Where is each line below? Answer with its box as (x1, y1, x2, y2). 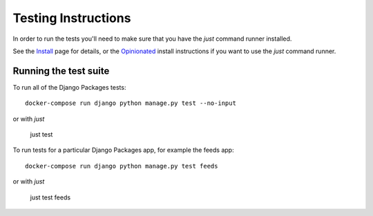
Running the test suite (12, 65, 110, 77)
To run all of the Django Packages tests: (12, 83, 126, 91)
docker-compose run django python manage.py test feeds (25, 162, 218, 170)
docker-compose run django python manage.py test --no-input (25, 99, 236, 107)
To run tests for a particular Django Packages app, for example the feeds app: (12, 146, 234, 155)
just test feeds (30, 193, 71, 202)
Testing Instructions (12, 10, 131, 26)
